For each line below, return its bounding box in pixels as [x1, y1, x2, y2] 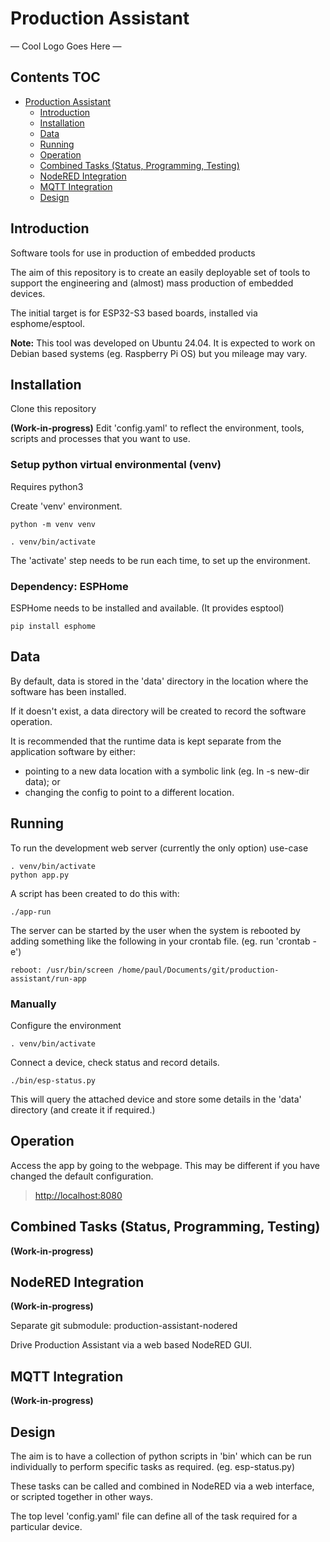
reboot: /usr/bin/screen [10, 965, 114, 975]
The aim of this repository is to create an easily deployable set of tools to [10, 266, 311, 278]
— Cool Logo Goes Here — [10, 40, 122, 52]
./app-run [10, 907, 52, 917]
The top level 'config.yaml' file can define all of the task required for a [10, 1510, 298, 1522]
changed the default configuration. [10, 1170, 154, 1182]
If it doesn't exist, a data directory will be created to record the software [10, 705, 307, 717]
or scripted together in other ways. [10, 1490, 153, 1502]
